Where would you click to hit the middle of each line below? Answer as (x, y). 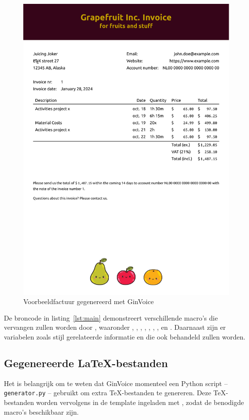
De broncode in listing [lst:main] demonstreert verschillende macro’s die (111, 317)
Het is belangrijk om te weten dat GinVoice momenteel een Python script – (116, 383)
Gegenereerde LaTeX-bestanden (86, 363)
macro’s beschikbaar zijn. (41, 412)
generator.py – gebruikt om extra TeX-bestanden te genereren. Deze (108, 393)
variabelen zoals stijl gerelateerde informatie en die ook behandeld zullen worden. (125, 337)
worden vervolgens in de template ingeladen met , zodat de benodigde (140, 402)
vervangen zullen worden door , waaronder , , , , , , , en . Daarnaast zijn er (115, 327)
